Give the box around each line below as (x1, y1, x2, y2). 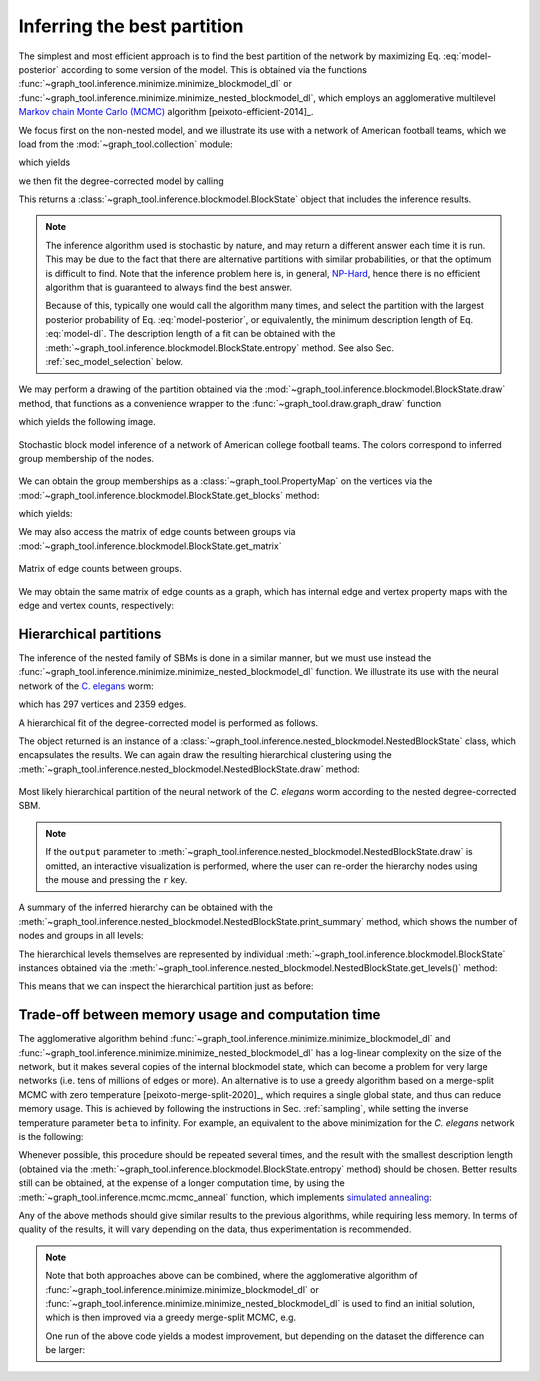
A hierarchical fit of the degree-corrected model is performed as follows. (18, 716, 319, 729)
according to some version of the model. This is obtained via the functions (60, 63, 367, 75)
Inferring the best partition (18, 15, 244, 37)
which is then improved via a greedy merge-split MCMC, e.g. (45, 1311, 297, 1324)
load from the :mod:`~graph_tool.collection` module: (18, 138, 234, 150)
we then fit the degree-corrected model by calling (18, 175, 224, 187)
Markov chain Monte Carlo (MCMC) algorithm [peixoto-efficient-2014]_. (18, 106, 314, 118)
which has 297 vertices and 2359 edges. (18, 698, 187, 710)
